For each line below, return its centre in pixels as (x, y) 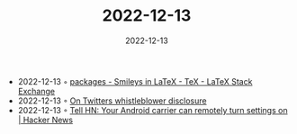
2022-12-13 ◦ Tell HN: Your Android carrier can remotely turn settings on (153, 110)
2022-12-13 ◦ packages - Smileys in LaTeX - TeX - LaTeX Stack (135, 81)
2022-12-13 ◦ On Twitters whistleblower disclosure (112, 101)
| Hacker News (45, 120)
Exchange (36, 91)
